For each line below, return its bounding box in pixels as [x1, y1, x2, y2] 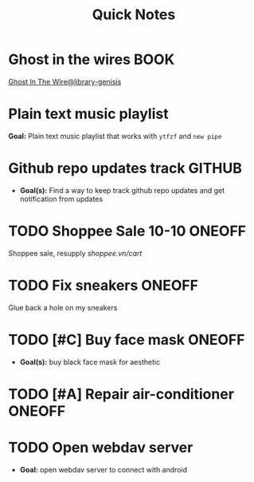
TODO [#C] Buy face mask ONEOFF [8, 330, 245, 349]
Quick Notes [92, 6, 176, 24]
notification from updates [19, 194, 104, 203]
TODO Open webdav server [8, 439, 193, 456]
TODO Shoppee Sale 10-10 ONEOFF [8, 222, 247, 240]
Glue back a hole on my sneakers [8, 302, 118, 312]
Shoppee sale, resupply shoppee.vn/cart [8, 248, 143, 258]
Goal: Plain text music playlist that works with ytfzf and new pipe [8, 131, 222, 140]
